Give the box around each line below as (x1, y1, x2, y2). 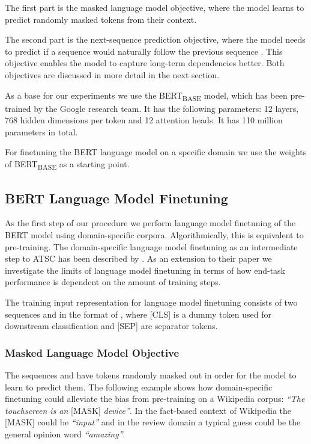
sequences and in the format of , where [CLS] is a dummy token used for (5, 307, 271, 320)
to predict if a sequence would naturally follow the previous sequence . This (5, 45, 283, 57)
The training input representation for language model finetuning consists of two (5, 295, 298, 308)
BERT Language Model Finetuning (5, 188, 228, 207)
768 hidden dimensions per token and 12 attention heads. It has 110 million (5, 114, 283, 126)
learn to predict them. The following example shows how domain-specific (5, 380, 273, 393)
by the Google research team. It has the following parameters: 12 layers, (34, 102, 299, 114)
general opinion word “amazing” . (5, 427, 125, 440)
